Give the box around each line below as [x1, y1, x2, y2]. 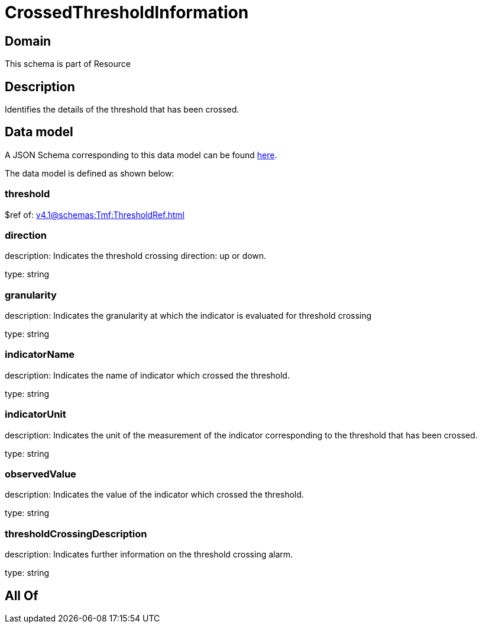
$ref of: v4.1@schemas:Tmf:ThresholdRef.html [5, 209, 185, 220]
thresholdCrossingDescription [5, 527, 147, 540]
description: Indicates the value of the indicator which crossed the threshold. [5, 489, 304, 500]
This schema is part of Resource [5, 59, 131, 69]
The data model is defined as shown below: [5, 168, 174, 178]
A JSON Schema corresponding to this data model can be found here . [5, 149, 277, 160]
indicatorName [5, 348, 75, 361]
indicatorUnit [5, 408, 66, 421]
